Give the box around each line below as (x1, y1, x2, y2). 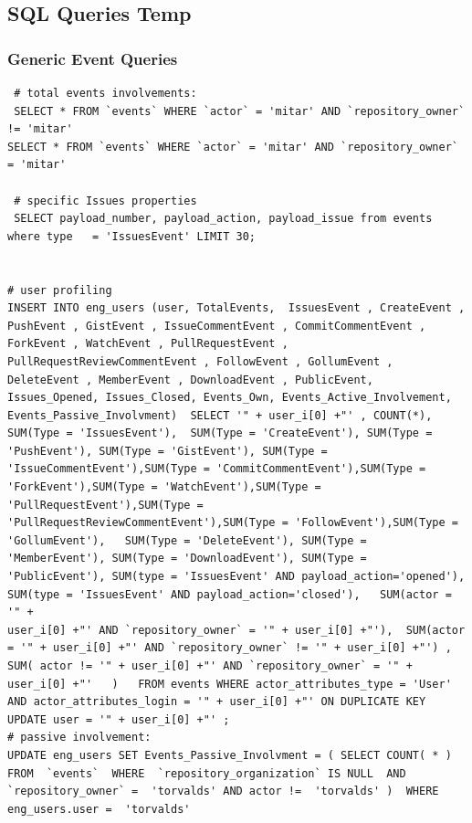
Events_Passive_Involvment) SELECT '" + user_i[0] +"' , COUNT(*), (7, 408, 433, 422)
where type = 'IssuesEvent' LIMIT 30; (7, 229, 257, 243)
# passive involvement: (7, 731, 152, 744)
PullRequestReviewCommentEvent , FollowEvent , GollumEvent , (7, 354, 393, 368)
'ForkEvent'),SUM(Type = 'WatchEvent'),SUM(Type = (7, 480, 321, 494)
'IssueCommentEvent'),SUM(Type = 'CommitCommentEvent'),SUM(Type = (7, 462, 426, 476)
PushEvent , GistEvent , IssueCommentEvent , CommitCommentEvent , (7, 319, 426, 332)
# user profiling (7, 283, 112, 297)
